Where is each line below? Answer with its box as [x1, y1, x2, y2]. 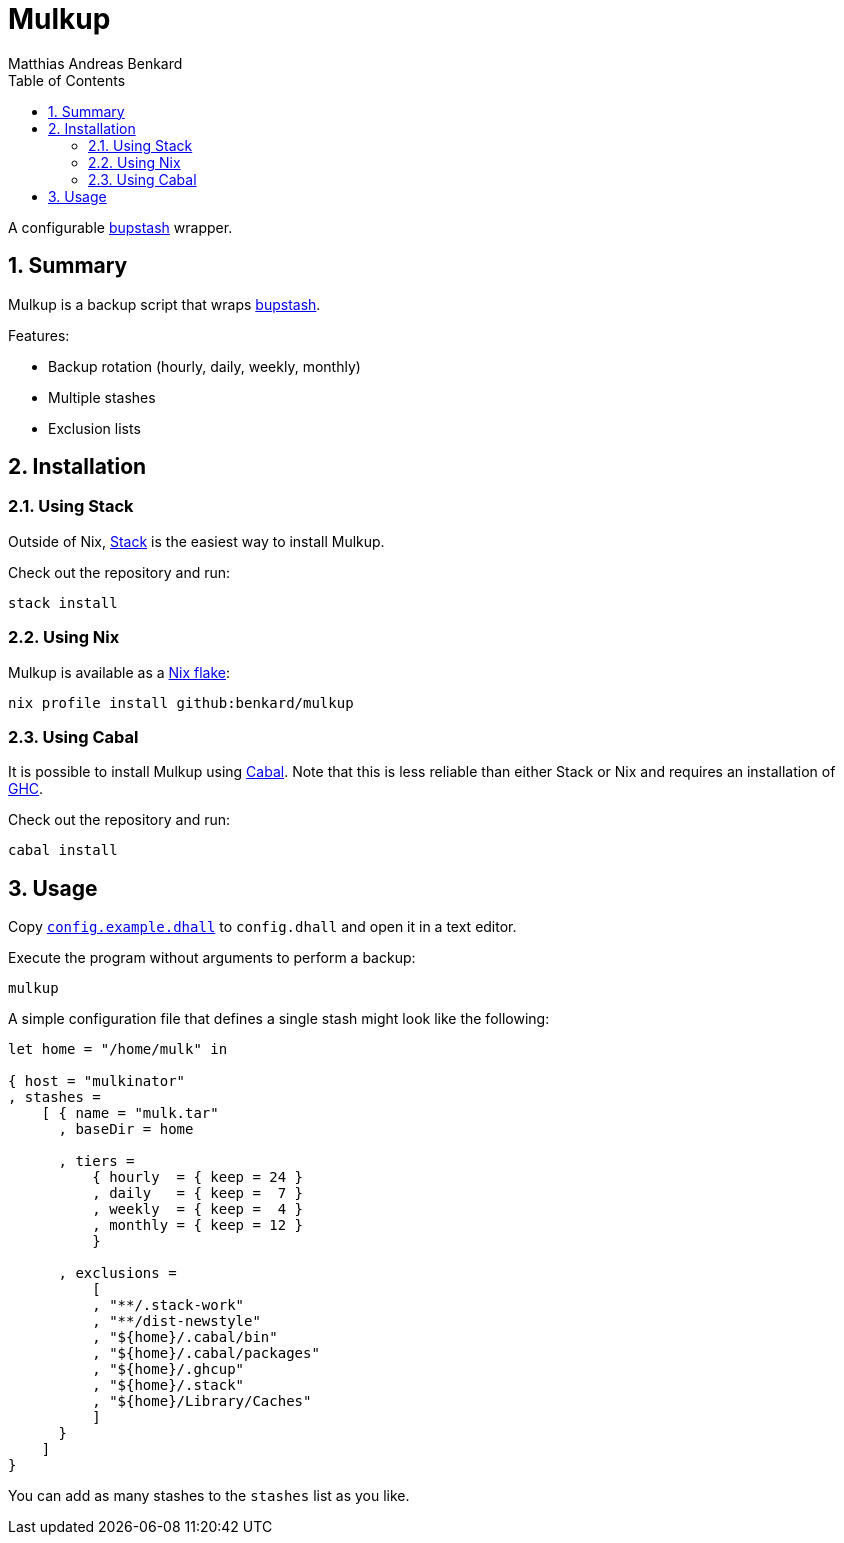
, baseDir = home [58, 1121, 194, 1138]
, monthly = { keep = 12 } [92, 1217, 304, 1234]
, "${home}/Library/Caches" [92, 1393, 312, 1410]
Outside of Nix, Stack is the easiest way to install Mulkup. [8, 532, 385, 550]
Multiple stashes [48, 388, 156, 406]
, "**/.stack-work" [92, 1297, 245, 1314]
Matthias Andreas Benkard [8, 54, 183, 72]
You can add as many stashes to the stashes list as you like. [8, 1487, 410, 1505]
